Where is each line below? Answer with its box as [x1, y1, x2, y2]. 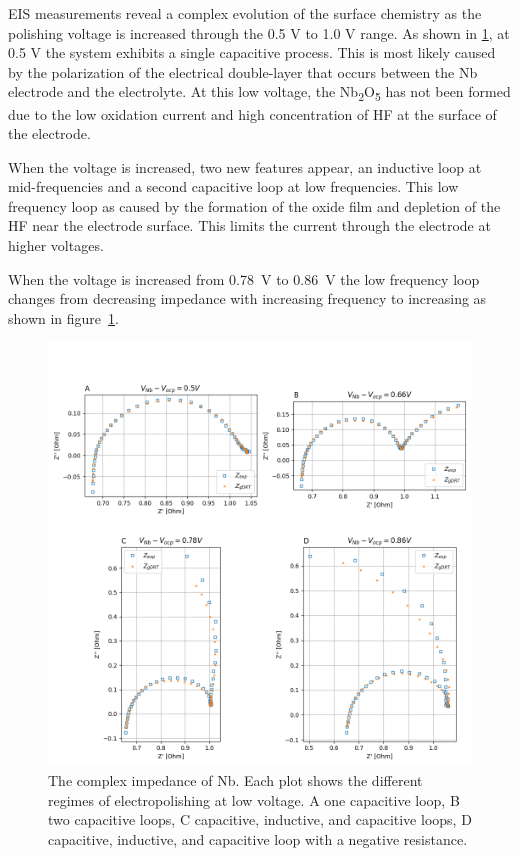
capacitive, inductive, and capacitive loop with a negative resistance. [48, 828, 468, 849]
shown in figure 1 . [8, 307, 119, 328]
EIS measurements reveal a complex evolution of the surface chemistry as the [8, 3, 482, 23]
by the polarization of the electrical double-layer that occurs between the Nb [8, 61, 478, 82]
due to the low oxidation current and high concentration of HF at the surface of [8, 103, 497, 124]
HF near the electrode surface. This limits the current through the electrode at [8, 215, 491, 236]
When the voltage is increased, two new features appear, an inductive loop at [8, 156, 482, 177]
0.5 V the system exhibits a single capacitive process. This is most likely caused [8, 42, 496, 63]
